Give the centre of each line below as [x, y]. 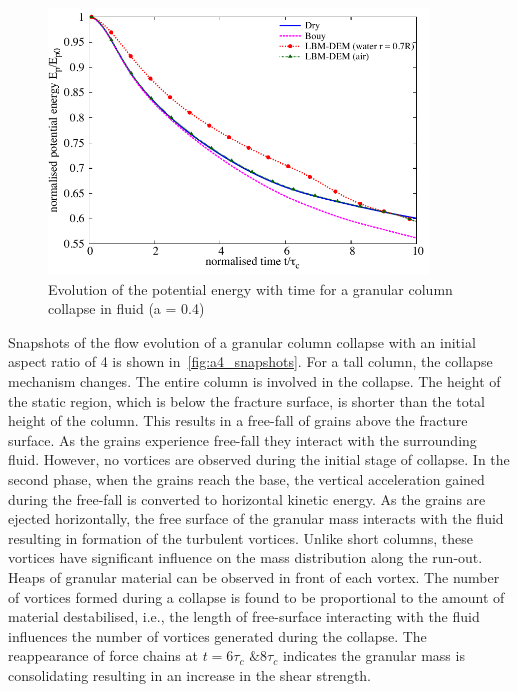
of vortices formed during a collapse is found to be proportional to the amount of [256, 596]
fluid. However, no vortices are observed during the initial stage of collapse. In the [259, 459]
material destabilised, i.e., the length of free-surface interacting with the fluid [244, 616]
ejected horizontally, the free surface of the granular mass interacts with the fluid [256, 518]
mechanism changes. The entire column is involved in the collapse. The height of [254, 381]
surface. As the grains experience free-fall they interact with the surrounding [242, 439]
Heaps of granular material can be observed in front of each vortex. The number [254, 577]
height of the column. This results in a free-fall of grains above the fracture [238, 420]
